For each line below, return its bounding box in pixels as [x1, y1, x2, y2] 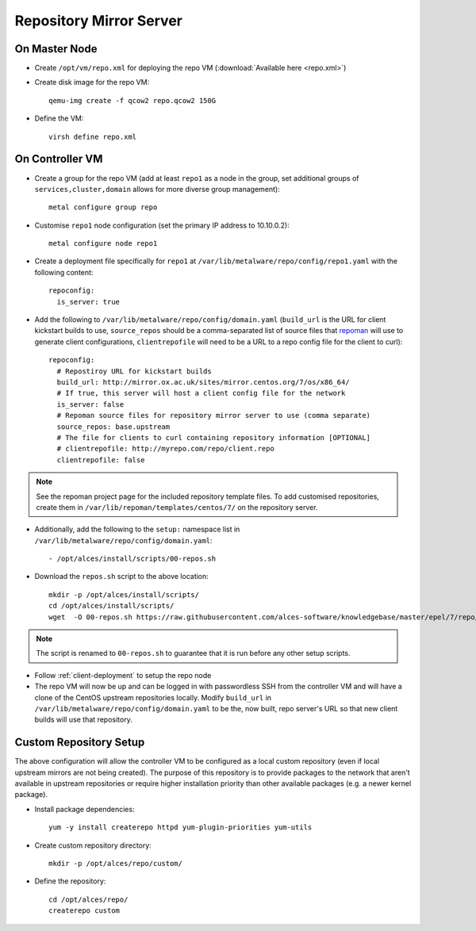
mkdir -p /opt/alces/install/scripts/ [48, 590, 200, 599]
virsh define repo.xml [48, 132, 137, 141]
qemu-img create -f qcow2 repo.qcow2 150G [48, 96, 217, 105]
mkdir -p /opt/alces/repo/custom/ [48, 859, 182, 868]
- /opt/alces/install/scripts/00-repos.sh [48, 554, 217, 563]
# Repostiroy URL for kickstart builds [56, 366, 212, 376]
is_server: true [56, 297, 121, 306]
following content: [34, 267, 94, 277]
